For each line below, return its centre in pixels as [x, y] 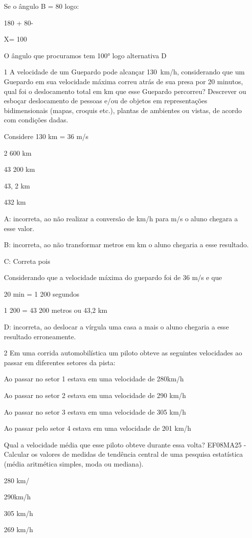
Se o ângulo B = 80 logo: [42, 6]
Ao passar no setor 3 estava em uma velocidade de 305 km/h [95, 411]
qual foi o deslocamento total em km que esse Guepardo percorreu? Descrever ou [125, 91]
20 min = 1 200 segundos [42, 293]
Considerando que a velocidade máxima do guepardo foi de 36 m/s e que [113, 277]
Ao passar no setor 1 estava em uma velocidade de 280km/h [94, 379]
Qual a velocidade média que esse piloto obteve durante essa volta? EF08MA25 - [125, 444]
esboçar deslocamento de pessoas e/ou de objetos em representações [106, 101]
